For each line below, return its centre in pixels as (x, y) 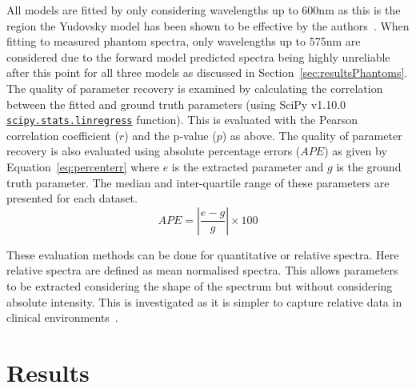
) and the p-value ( (170, 135)
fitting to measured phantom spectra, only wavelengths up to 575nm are (184, 41)
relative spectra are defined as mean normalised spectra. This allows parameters (202, 270)
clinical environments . (62, 317)
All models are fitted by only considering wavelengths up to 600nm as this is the (204, 10)
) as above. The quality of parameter (312, 135)
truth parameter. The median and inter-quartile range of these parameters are (198, 182)
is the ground (369, 166)
